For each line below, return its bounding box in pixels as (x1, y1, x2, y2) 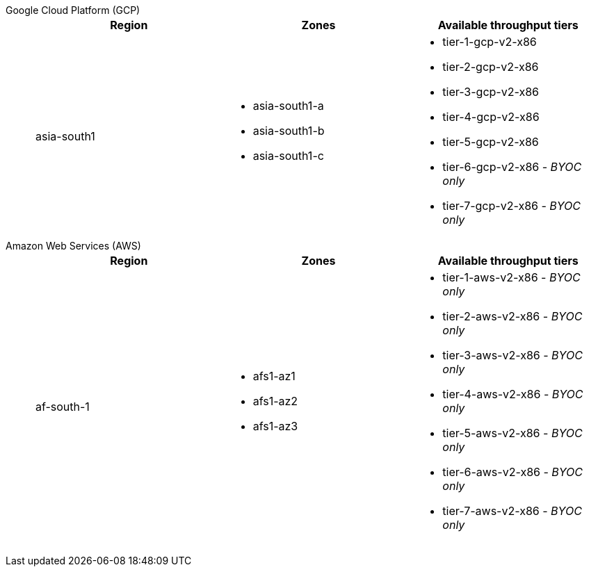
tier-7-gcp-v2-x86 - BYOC (442, 199, 581, 213)
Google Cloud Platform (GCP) (6, 4, 140, 16)
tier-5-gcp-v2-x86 (442, 135, 539, 149)
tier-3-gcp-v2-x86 (442, 85, 539, 99)
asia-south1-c (252, 149, 324, 163)
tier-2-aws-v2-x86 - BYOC (442, 309, 583, 323)
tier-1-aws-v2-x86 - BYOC (442, 270, 581, 284)
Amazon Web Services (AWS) (6, 240, 141, 252)
